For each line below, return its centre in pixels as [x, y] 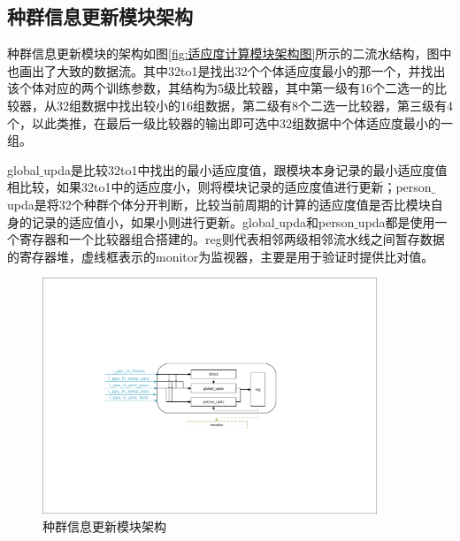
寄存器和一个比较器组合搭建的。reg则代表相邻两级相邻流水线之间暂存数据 [232, 239]
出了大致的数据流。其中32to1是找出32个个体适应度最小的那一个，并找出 [238, 70]
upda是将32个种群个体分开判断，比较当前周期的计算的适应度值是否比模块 [219, 204]
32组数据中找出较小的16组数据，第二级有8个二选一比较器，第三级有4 [254, 105]
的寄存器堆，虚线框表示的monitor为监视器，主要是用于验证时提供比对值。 [221, 256]
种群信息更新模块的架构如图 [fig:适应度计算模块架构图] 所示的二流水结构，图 [223, 53]
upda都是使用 [396, 221]
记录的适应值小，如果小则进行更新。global [153, 221]
